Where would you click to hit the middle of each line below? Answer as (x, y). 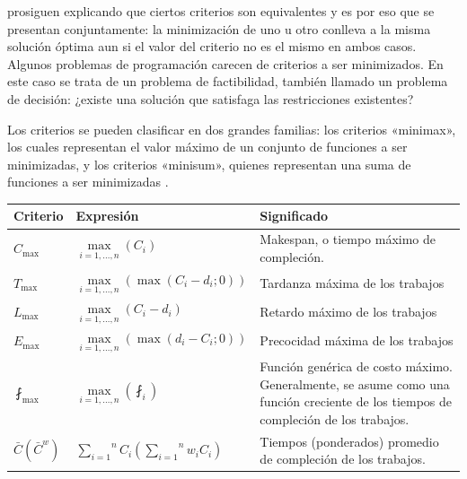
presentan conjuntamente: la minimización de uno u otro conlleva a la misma (219, 28)
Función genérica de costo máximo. (356, 366)
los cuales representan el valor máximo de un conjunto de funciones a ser (207, 147)
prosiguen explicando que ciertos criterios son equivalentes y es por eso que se (221, 11)
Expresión (107, 216)
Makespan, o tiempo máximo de (348, 239)
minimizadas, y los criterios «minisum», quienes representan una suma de (209, 164)
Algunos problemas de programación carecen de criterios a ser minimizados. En (225, 63)
